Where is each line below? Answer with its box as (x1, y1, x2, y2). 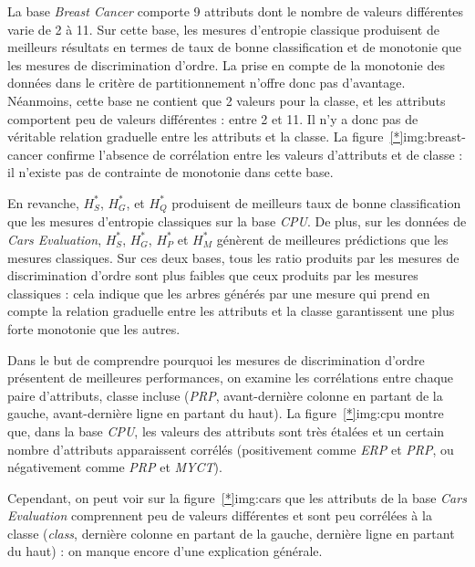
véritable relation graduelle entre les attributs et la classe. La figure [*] (7, 127, 404, 146)
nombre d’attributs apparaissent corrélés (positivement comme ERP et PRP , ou (7, 439, 454, 458)
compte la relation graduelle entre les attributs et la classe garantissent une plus (7, 301, 455, 320)
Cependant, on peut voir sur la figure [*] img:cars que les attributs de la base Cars (7, 488, 467, 507)
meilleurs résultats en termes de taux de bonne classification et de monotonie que (7, 37, 461, 57)
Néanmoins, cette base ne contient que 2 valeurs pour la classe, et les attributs (7, 90, 446, 110)
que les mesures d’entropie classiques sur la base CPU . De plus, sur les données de (7, 212, 467, 231)
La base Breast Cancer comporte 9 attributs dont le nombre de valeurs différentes (7, 2, 464, 20)
